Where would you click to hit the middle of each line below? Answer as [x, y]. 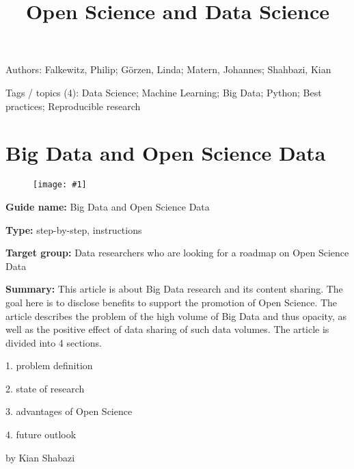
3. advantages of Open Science [69, 411]
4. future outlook [41, 434]
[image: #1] [60, 185]
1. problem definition [49, 365]
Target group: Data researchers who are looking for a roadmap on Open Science [177, 253]
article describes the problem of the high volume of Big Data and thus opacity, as [176, 316]
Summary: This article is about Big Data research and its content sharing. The [174, 289]
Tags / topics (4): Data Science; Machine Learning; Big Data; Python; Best [164, 92]
